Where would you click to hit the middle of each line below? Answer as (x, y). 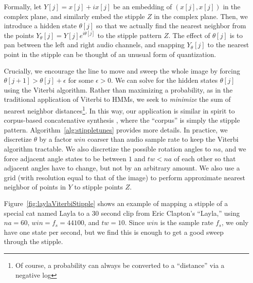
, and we (234, 148)
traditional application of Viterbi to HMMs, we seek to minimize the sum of (117, 99)
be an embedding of (143, 6)
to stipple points (99, 187)
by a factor (55, 139)
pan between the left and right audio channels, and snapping (94, 45)
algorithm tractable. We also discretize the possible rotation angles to (108, 148)
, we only (235, 222)
